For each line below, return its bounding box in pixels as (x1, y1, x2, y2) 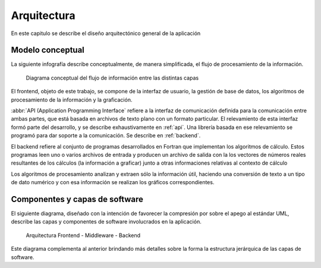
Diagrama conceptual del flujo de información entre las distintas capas (26, 74, 199, 81)
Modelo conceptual (11, 45, 84, 55)
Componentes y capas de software (11, 194, 144, 204)
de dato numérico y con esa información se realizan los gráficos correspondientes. (11, 179, 215, 186)
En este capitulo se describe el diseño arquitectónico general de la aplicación (11, 30, 201, 37)
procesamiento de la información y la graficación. (11, 96, 133, 103)
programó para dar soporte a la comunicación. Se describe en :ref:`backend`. (11, 132, 201, 139)
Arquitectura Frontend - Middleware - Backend (26, 232, 141, 239)
